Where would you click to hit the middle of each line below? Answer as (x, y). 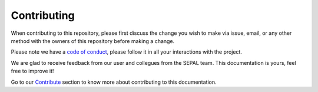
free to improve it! (32, 71)
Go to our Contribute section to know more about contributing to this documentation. (114, 82)
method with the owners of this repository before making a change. (93, 41)
